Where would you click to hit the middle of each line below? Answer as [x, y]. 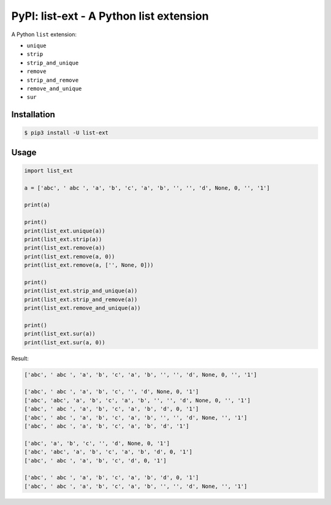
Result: [20, 358]
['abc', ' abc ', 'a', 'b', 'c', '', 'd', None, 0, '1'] [112, 392]
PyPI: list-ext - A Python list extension [110, 16]
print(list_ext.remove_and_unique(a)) [82, 308]
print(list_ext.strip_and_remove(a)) [81, 299]
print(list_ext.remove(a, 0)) [70, 256]
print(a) [37, 205]
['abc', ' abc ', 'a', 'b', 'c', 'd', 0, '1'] [95, 461]
